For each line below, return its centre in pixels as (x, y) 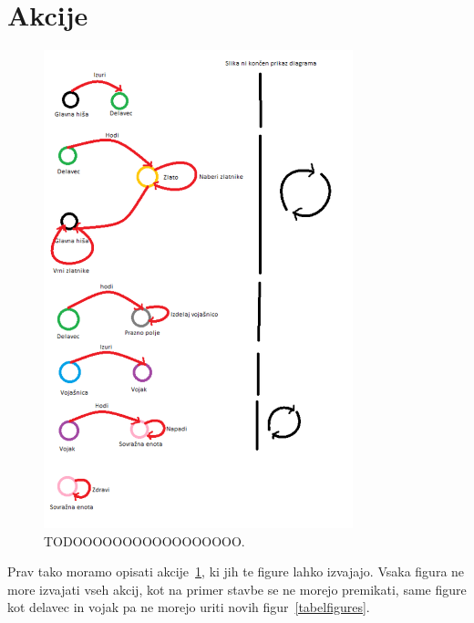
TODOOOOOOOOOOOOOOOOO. (144, 540)
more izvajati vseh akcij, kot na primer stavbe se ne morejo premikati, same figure (237, 589)
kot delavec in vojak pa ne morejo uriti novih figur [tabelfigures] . (189, 607)
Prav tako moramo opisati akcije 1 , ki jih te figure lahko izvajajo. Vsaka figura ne (236, 571)
